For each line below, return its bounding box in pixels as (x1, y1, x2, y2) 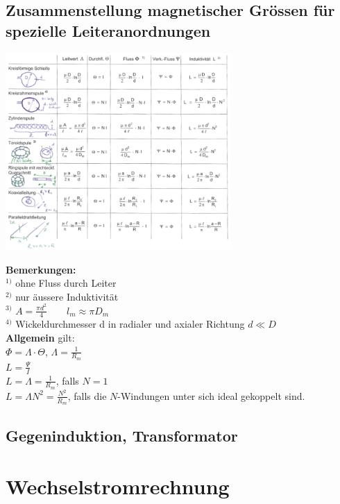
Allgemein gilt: (6, 330, 75, 344)
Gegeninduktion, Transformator (6, 424, 238, 446)
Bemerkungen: (6, 262, 76, 276)
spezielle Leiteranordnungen (6, 19, 211, 41)
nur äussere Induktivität (15, 289, 119, 303)
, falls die (67, 388, 107, 403)
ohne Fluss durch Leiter (15, 276, 117, 290)
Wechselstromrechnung (6, 472, 230, 501)
